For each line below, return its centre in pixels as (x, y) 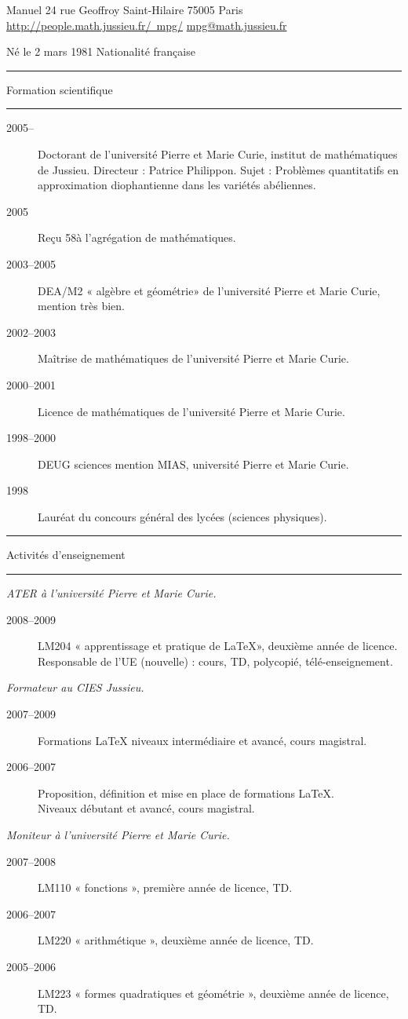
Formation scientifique (60, 89)
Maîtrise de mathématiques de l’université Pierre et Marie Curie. (193, 358)
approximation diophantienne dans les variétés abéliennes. (177, 185)
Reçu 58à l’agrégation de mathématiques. (137, 237)
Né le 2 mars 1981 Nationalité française (101, 51)
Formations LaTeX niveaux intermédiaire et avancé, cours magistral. (202, 740)
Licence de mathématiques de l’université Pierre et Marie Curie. (191, 411)
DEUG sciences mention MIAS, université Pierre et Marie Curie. (193, 464)
